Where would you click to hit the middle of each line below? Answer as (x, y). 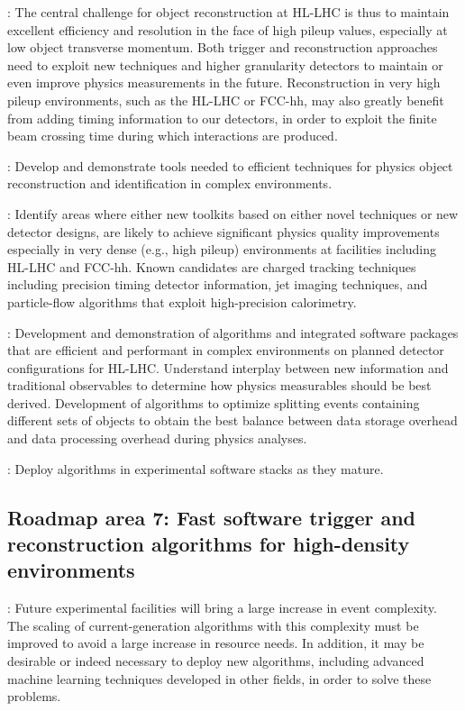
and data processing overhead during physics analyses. (157, 438)
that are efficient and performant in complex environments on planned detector (226, 350)
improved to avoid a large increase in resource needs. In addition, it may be (216, 643)
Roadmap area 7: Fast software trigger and (212, 517)
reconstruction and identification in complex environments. (170, 183)
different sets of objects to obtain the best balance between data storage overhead (232, 420)
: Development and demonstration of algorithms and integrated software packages (233, 332)
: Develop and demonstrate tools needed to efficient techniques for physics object (230, 165)
